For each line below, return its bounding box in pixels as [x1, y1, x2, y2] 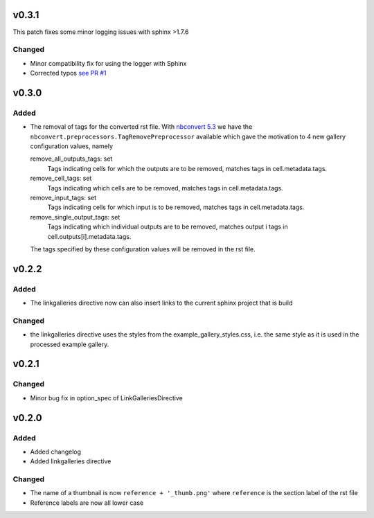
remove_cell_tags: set [30, 174, 92, 183]
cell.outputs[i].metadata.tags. [47, 232, 132, 240]
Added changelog [30, 447, 82, 456]
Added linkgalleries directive [30, 457, 112, 465]
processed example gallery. [30, 340, 109, 348]
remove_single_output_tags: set [30, 213, 121, 221]
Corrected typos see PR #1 [30, 69, 107, 78]
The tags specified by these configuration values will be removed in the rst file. [30, 244, 256, 253]
